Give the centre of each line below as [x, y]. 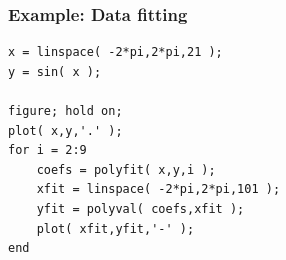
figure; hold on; [65, 111]
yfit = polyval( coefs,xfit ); [140, 208]
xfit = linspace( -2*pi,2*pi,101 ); [158, 189]
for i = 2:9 [47, 150]
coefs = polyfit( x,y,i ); [126, 169]
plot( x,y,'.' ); [65, 130]
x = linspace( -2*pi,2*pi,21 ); [115, 52]
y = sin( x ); [55, 71]
